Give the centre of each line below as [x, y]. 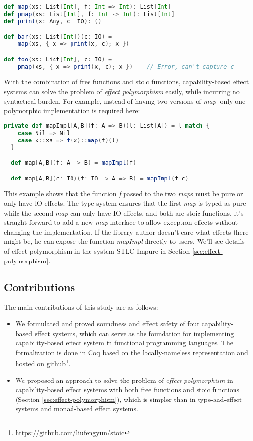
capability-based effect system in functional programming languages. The [124, 343]
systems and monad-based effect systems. [77, 409]
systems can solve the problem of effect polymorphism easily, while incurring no [122, 91]
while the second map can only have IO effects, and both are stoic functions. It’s [124, 212]
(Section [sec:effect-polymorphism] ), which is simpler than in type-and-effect [129, 399]
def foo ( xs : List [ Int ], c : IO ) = [58, 59]
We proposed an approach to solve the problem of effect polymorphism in [124, 380]
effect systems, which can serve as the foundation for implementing [134, 333]
